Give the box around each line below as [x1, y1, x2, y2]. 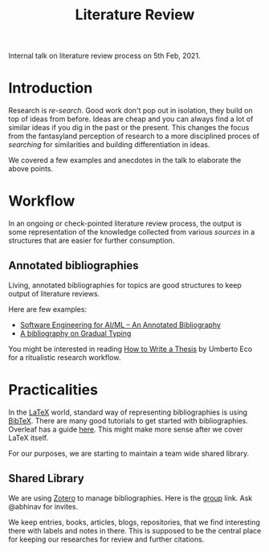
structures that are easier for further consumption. [8, 235, 175, 246]
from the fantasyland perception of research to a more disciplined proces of [8, 131, 259, 141]
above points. [8, 164, 54, 174]
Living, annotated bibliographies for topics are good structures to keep [8, 280, 243, 290]
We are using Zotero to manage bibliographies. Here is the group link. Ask [8, 493, 253, 503]
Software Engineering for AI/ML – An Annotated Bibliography [19, 320, 221, 329]
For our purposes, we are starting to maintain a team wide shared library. [8, 448, 250, 458]
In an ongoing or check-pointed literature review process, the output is [8, 219, 243, 228]
